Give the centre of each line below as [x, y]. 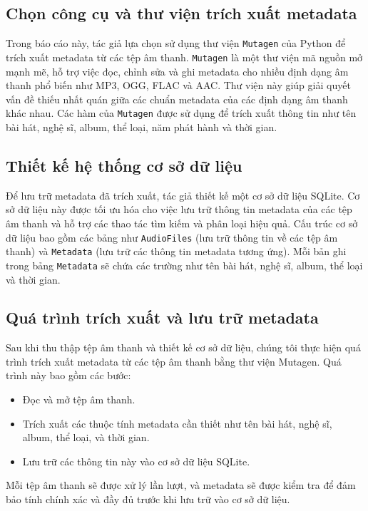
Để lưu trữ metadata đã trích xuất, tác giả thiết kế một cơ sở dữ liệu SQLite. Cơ [183, 195]
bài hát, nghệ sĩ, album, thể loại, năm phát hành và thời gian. [142, 127]
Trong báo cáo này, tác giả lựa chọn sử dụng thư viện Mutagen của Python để [176, 43]
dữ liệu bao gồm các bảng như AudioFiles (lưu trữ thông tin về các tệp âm [172, 237]
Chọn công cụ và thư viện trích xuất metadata [182, 13]
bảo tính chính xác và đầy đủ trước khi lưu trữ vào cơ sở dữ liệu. [148, 499]
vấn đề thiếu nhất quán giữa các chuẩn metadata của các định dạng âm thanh [177, 99]
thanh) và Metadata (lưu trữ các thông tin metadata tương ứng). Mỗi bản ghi [176, 251]
